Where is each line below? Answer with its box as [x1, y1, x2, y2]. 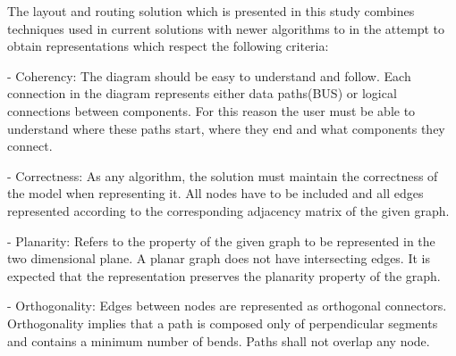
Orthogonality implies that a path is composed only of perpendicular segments [7, 313, 438, 332]
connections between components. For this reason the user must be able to [7, 101, 416, 120]
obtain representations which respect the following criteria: [7, 37, 329, 55]
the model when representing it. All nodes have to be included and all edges [7, 184, 424, 203]
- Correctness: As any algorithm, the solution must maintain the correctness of [7, 166, 438, 185]
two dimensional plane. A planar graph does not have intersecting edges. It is [7, 249, 430, 268]
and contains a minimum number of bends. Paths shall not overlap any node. [7, 331, 430, 350]
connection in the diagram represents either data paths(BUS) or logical [7, 84, 397, 103]
